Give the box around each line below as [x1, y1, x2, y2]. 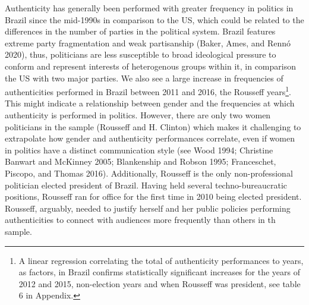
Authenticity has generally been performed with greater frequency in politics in [5, 2, 294, 14]
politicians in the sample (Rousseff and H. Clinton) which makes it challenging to [5, 120, 301, 133]
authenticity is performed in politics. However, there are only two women [5, 109, 271, 121]
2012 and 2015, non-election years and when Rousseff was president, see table [18, 277, 301, 290]
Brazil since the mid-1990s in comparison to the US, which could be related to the [5, 13, 304, 26]
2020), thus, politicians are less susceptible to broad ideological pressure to [5, 48, 276, 61]
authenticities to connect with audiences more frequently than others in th [5, 213, 276, 226]
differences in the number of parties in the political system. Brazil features [5, 25, 276, 37]
